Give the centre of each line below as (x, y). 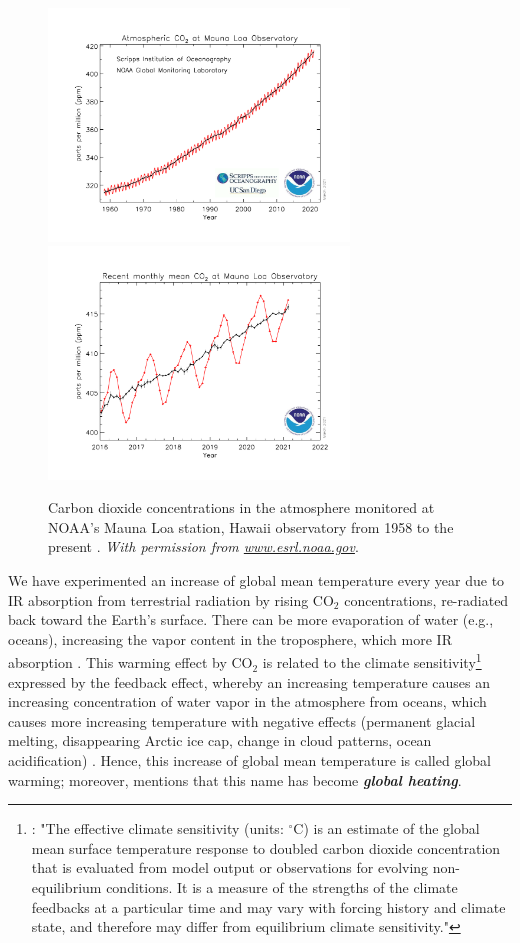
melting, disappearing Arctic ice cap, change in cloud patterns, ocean (220, 740)
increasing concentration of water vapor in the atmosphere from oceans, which (247, 701)
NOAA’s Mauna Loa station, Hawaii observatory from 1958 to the (251, 526)
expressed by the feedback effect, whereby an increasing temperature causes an (249, 681)
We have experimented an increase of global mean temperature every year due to (256, 580)
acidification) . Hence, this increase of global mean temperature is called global (249, 760)
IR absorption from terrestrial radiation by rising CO (171, 599)
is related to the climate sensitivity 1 (372, 661)
